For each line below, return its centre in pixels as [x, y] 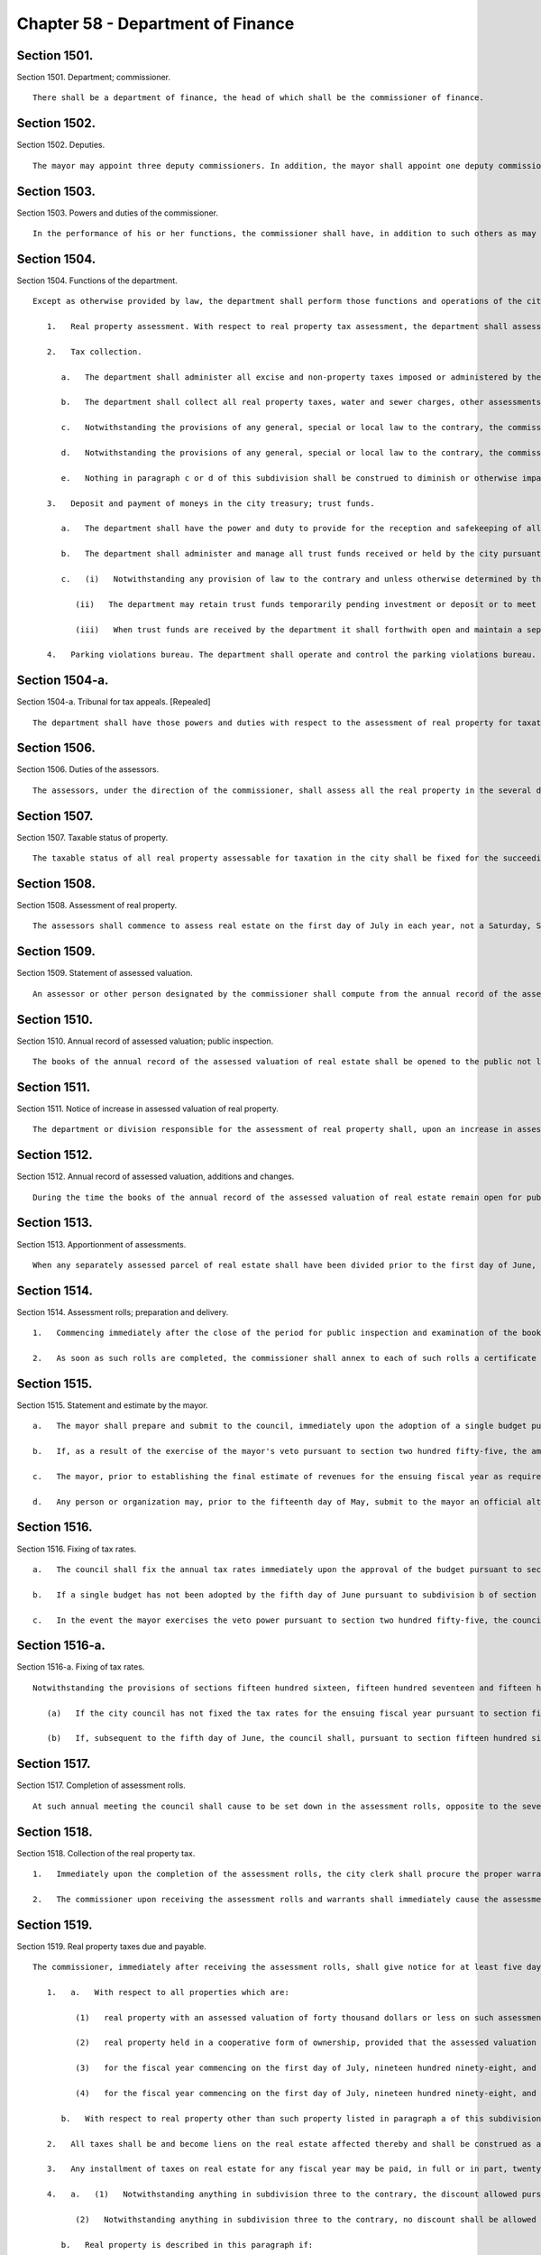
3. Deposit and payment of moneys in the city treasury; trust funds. [211, 503]
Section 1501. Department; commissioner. [94, 78]
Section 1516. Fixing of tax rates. [77, 1549]
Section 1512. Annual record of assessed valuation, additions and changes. [156, 1176]
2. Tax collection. [94, 351]
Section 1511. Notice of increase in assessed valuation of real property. [147, 1109]
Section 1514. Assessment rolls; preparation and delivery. [123, 1312]
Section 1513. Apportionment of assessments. [101, 1244]
